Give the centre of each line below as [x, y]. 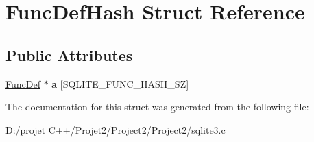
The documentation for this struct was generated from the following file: [157, 107]
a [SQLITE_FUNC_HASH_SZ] [120, 83]
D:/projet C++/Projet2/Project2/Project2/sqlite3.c [116, 129]
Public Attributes [69, 55]
